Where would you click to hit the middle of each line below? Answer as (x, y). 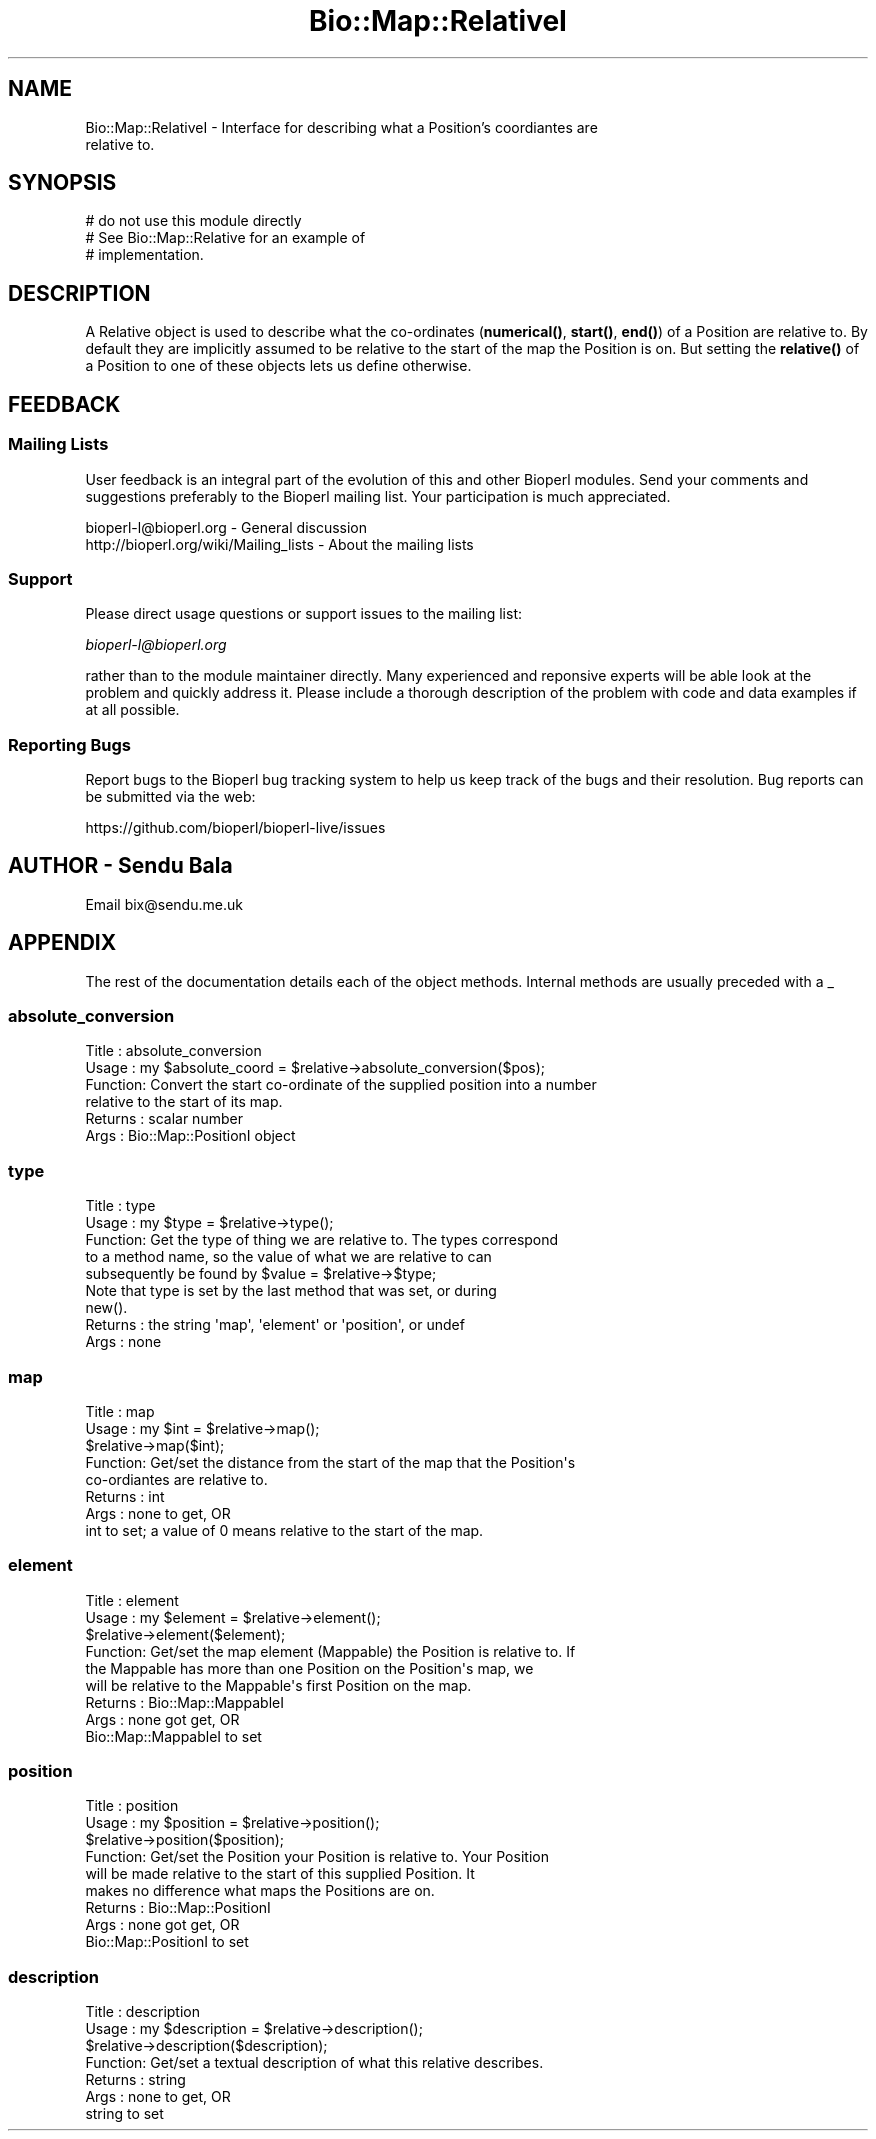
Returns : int (125, 1496)
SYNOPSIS (62, 183)
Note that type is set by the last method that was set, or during (291, 1291)
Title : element (132, 1600)
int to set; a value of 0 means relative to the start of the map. (284, 1530)
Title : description (142, 2012)
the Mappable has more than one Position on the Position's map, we (309, 1668)
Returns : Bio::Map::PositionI (178, 1908)
